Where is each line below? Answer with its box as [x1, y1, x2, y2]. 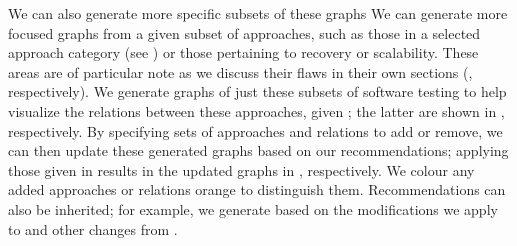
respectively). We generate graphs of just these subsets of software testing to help [8, 81, 507, 102]
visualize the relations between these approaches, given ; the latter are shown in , [8, 100, 505, 121]
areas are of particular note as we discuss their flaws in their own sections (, [8, 61, 473, 82]
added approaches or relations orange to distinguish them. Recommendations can [8, 179, 506, 200]
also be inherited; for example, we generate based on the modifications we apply [8, 198, 498, 219]
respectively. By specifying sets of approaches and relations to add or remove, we [8, 120, 503, 141]
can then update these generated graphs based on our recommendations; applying [8, 140, 509, 161]
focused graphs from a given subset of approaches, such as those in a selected [8, 22, 481, 43]
